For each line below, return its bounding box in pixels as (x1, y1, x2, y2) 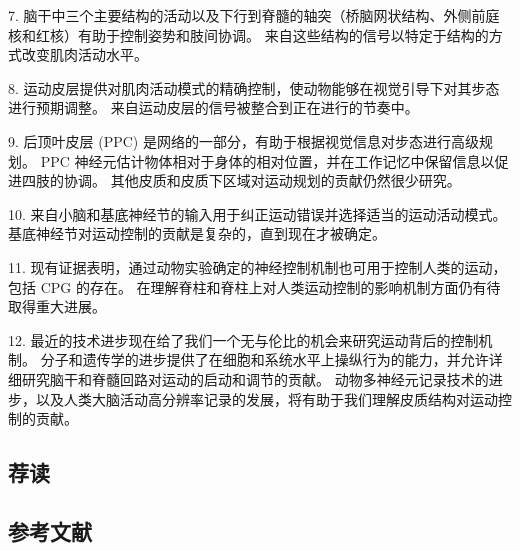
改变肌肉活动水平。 (21, 44, 148, 65)
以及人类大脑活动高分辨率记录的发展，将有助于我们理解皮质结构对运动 (35, 388, 498, 409)
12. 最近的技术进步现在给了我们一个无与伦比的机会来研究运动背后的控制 (8, 329, 479, 350)
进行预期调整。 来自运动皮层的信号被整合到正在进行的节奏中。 (8, 97, 419, 118)
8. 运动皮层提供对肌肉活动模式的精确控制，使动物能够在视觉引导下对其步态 (8, 77, 500, 98)
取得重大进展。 (8, 296, 106, 317)
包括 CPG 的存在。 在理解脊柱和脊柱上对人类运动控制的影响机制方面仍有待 (8, 276, 501, 297)
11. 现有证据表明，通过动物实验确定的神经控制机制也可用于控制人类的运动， (8, 256, 507, 277)
